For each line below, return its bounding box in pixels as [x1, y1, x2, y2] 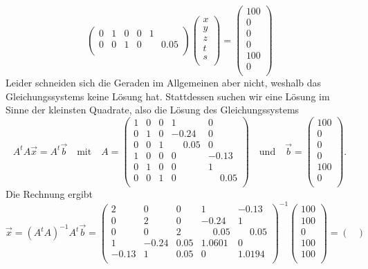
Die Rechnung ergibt [6, 187, 93, 201]
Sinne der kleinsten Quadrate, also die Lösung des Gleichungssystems [6, 102, 300, 117]
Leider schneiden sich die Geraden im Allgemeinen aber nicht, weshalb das [6, 75, 322, 90]
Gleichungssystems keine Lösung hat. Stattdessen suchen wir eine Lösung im [6, 89, 330, 103]
